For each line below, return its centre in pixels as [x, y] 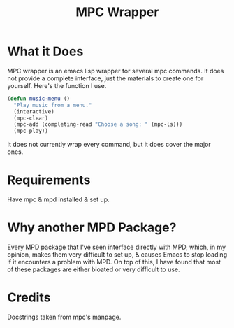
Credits [29, 298]
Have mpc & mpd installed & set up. [58, 199]
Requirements [49, 180]
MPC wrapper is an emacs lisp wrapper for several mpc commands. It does [116, 71]
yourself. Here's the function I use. [57, 85]
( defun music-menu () [39, 99]
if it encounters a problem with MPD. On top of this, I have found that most [114, 262]
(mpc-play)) [31, 131]
